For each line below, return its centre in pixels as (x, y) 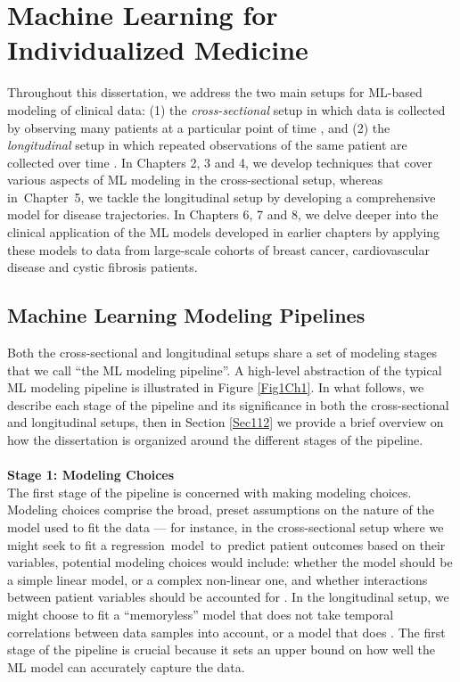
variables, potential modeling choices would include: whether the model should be (230, 562)
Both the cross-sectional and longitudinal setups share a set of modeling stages (222, 353)
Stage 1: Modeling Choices (91, 475)
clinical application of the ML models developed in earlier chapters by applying (224, 232)
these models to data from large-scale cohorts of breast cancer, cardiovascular (218, 249)
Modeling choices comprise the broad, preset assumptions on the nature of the (221, 509)
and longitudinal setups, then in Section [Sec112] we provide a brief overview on (226, 422)
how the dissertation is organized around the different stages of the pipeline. (215, 440)
